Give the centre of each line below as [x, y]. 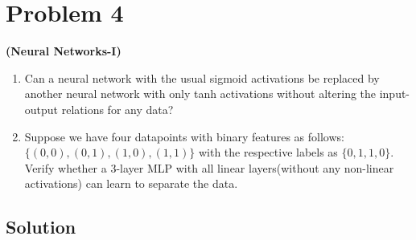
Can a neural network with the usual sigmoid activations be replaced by [202, 77]
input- [395, 94]
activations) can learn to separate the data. [131, 183]
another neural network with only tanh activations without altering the [200, 94]
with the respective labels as [268, 152]
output [41, 109]
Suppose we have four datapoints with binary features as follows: [184, 136]
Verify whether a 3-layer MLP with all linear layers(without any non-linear [209, 167]
